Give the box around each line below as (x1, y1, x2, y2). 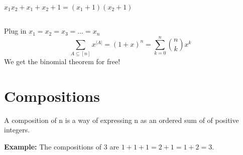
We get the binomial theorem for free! (4, 56, 120, 67)
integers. (4, 124, 30, 135)
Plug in (4, 26, 27, 36)
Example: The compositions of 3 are (4, 141, 119, 152)
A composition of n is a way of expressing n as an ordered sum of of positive (4, 114, 239, 125)
